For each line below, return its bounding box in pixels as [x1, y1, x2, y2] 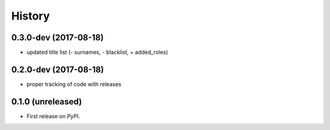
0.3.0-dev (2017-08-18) [11, 32, 104, 43]
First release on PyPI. [26, 112, 81, 120]
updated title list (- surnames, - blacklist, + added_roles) [26, 49, 168, 56]
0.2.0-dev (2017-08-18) [11, 64, 104, 74]
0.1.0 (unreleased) [11, 96, 82, 107]
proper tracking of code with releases [26, 80, 122, 88]
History [11, 9, 50, 23]
